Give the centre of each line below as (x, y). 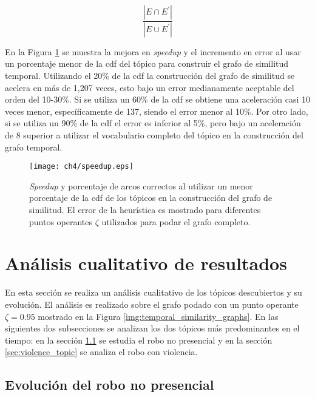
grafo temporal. (34, 147)
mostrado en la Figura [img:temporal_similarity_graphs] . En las (158, 316)
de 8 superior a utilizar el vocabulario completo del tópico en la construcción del (154, 135)
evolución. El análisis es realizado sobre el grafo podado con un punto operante (152, 304)
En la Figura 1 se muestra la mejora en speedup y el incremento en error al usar (153, 51)
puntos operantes (61, 221)
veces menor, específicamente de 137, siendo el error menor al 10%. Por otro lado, (157, 111)
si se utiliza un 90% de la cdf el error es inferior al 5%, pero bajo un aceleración (153, 123)
